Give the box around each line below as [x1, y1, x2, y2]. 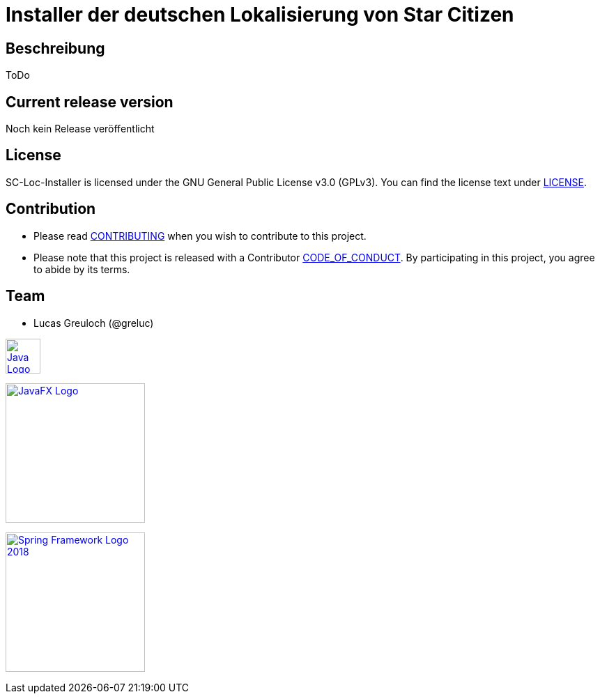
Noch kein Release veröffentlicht [6, 123, 155, 135]
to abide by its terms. [33, 263, 130, 275]
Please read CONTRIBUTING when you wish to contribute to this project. [33, 229, 367, 242]
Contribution [6, 200, 96, 218]
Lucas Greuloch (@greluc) [33, 316, 154, 329]
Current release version [6, 93, 174, 111]
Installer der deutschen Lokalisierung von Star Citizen [6, 3, 514, 26]
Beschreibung [6, 39, 105, 57]
